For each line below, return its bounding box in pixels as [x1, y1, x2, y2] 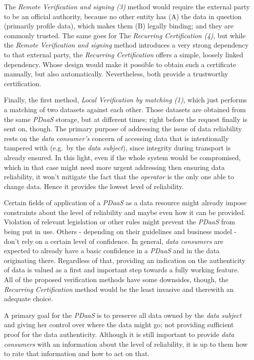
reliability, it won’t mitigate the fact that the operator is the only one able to [4, 171, 234, 182]
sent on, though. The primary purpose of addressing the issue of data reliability [4, 123, 242, 134]
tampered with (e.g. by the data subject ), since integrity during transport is [4, 143, 231, 153]
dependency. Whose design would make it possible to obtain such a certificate [4, 59, 236, 69]
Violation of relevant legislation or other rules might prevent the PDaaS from [4, 216, 235, 227]
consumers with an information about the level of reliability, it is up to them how [4, 338, 248, 349]
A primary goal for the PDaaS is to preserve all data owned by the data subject [4, 310, 242, 320]
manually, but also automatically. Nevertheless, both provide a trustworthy [4, 69, 229, 79]
